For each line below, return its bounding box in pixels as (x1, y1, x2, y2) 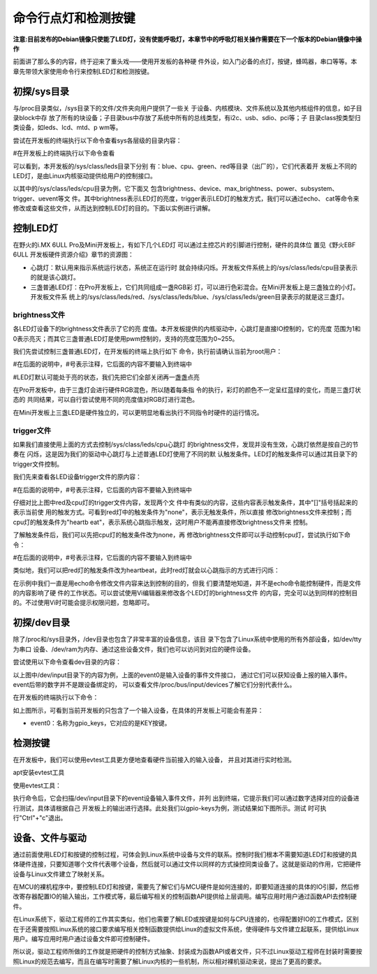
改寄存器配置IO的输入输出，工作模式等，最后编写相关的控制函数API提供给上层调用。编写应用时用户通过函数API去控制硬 (13, 892, 357, 901)
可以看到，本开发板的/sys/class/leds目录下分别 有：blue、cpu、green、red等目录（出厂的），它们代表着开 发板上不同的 (13, 161, 357, 170)
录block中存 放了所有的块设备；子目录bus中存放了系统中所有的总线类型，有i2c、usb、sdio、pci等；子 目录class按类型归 (13, 114, 361, 122)
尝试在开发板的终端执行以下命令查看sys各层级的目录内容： (13, 136, 182, 145)
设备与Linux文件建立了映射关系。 (13, 870, 108, 878)
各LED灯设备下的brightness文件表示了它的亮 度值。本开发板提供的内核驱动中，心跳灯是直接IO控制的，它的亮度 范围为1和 (13, 325, 361, 333)
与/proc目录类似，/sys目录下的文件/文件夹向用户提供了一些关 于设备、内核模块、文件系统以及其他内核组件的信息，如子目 (13, 103, 362, 112)
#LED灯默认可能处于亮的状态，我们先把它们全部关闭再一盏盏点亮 (13, 372, 200, 381)
